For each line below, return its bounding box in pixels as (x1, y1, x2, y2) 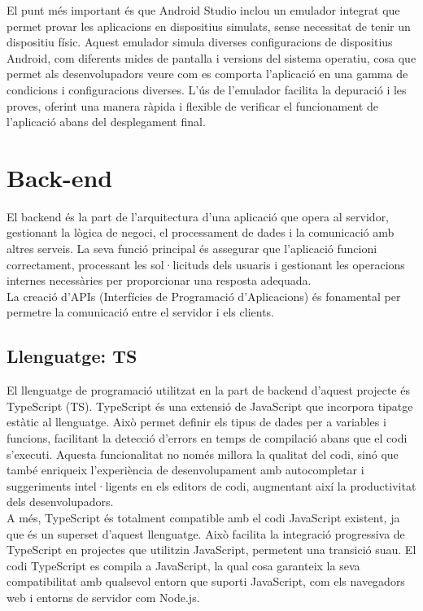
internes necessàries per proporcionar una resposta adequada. (7, 272, 312, 289)
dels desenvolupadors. (7, 493, 114, 510)
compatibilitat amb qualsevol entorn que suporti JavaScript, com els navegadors (7, 573, 405, 590)
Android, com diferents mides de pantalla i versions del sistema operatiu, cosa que (7, 49, 416, 66)
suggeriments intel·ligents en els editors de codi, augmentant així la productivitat (7, 477, 416, 494)
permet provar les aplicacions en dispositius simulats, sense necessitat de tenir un (7, 17, 411, 34)
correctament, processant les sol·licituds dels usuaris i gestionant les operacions (7, 255, 405, 273)
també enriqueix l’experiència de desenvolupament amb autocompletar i (7, 461, 364, 478)
